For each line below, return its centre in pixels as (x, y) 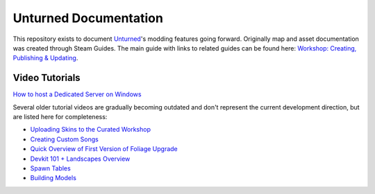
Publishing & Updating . (45, 58)
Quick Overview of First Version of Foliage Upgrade (104, 149)
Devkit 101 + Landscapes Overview (80, 159)
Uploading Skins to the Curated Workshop (90, 130)
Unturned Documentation (88, 18)
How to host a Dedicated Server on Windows (77, 94)
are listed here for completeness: (60, 117)
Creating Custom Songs (64, 139)
